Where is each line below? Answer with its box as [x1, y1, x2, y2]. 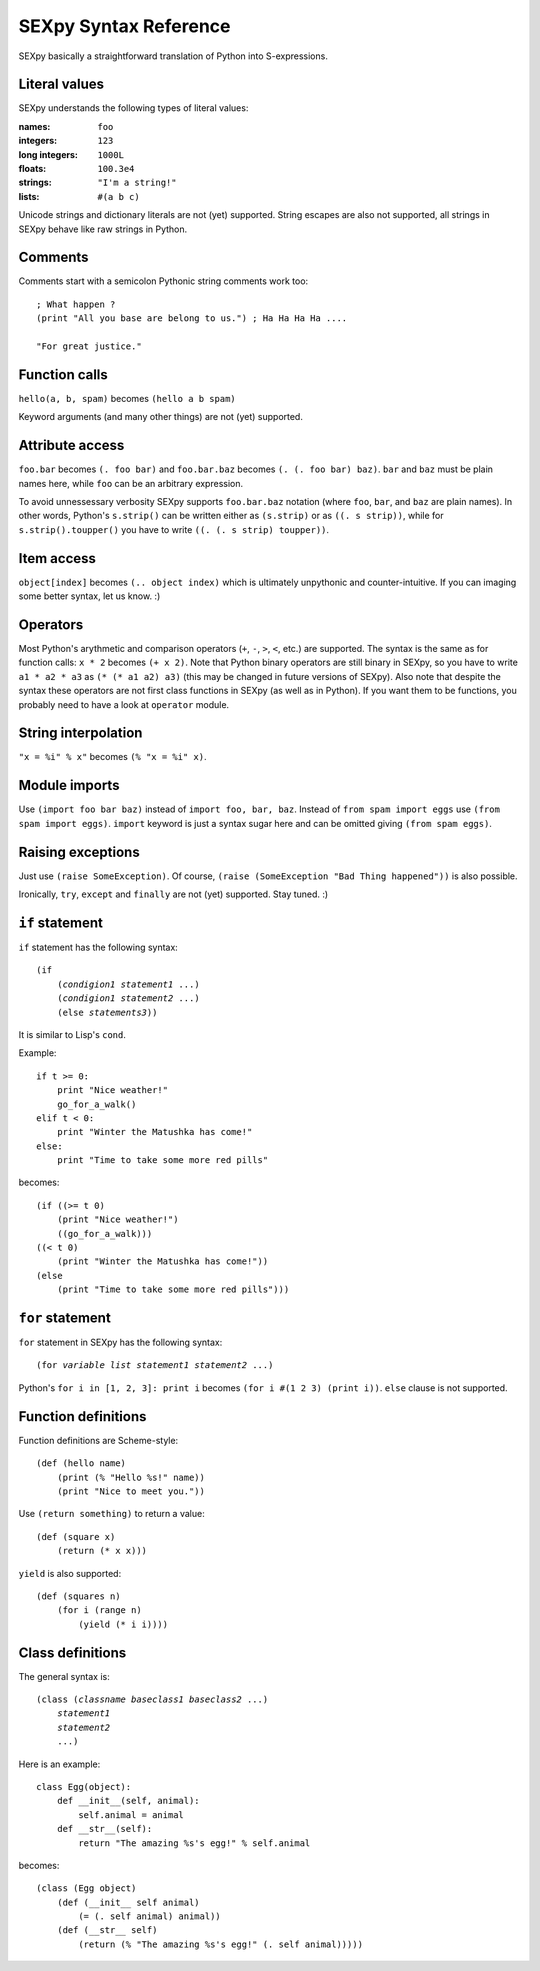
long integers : [18, 148, 79, 160]
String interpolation [18, 725, 143, 742]
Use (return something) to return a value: [18, 1508, 205, 1520]
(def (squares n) [36, 1590, 121, 1602]
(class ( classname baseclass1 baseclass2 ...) [36, 1693, 269, 1705]
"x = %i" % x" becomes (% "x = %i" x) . [18, 751, 207, 763]
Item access [18, 550, 97, 567]
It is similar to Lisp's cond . [18, 1028, 127, 1040]
